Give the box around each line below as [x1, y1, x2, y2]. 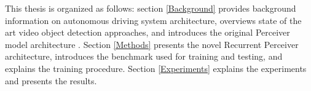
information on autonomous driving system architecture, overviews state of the [5, 14, 302, 26]
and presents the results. [5, 74, 97, 87]
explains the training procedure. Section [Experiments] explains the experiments [5, 61, 307, 74]
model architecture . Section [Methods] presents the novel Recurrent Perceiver [5, 38, 299, 50]
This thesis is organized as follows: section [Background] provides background [5, 2, 296, 14]
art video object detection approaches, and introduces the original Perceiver [5, 26, 290, 39]
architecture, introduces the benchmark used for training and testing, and [5, 50, 283, 63]
